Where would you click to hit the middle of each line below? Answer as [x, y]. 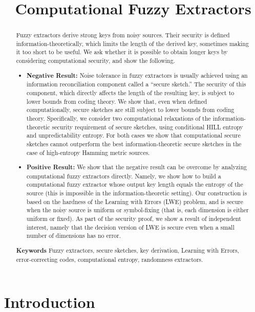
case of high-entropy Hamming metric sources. [88, 152]
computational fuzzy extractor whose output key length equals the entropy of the [135, 184]
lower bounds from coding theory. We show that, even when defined [117, 101]
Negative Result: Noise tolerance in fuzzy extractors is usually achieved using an [137, 75]
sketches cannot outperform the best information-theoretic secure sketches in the [134, 143]
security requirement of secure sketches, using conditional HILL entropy [147, 127]
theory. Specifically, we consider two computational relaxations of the [119, 118]
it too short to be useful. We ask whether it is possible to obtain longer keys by [122, 52]
